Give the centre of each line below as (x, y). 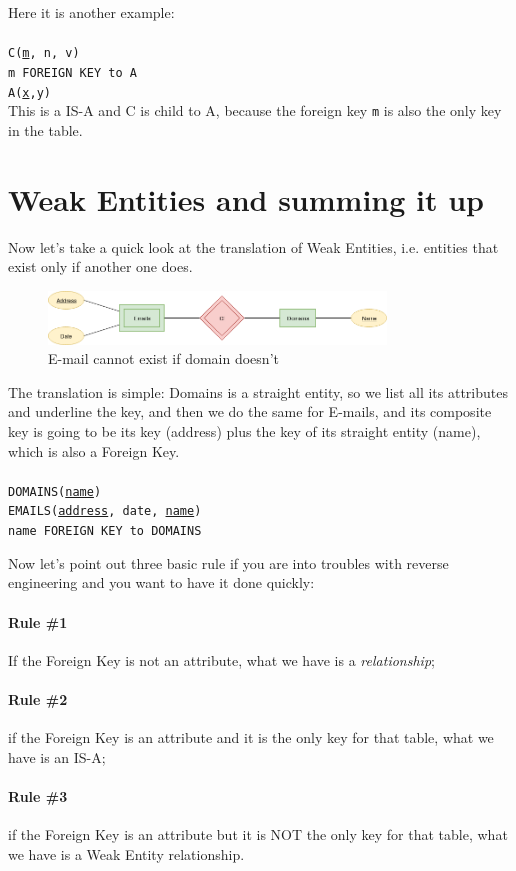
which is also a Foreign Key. (94, 450)
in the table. (45, 129)
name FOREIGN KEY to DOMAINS (105, 531)
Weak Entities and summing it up (246, 198)
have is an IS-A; (57, 756)
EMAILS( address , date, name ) (105, 511)
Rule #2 (38, 698)
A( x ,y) (29, 92)
